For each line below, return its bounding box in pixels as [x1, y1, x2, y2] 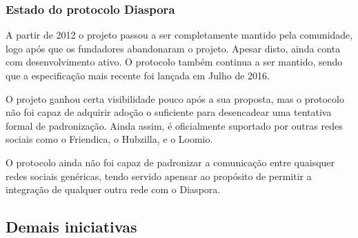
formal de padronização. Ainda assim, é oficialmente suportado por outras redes [6, 118, 343, 132]
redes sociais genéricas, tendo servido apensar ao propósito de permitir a [6, 168, 312, 183]
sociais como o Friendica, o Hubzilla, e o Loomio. [6, 132, 213, 146]
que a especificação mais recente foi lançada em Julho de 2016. [6, 68, 270, 82]
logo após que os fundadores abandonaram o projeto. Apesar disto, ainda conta [6, 41, 341, 55]
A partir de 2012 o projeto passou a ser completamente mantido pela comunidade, [6, 28, 353, 42]
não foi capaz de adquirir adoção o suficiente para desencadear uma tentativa [6, 105, 332, 119]
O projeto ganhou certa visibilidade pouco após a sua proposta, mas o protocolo [6, 91, 344, 106]
